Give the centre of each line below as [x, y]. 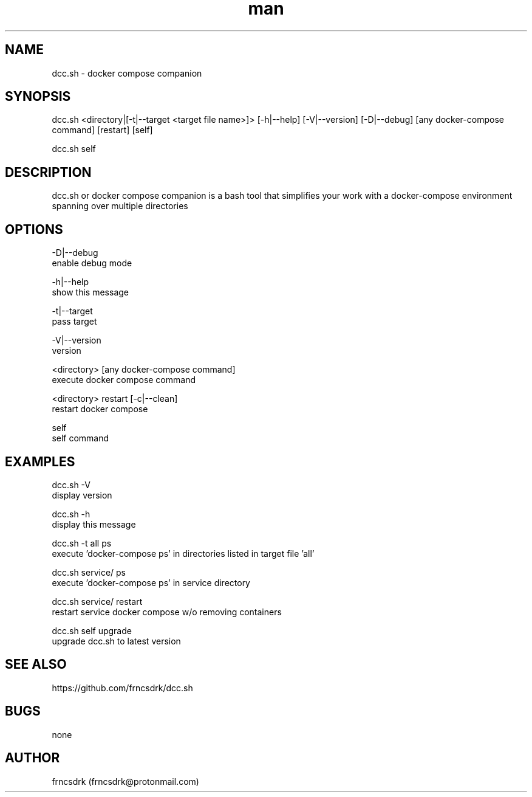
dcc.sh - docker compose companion [127, 73]
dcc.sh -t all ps [82, 543]
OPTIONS [34, 229]
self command [80, 438]
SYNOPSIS [38, 97]
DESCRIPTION [48, 172]
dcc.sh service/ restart [97, 601]
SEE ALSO [36, 664]
